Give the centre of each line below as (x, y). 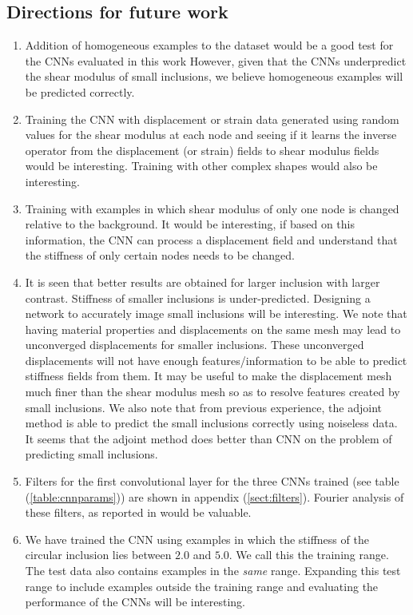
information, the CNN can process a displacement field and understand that (211, 239)
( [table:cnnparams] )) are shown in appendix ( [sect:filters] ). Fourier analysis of (214, 496)
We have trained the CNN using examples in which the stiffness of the (197, 539)
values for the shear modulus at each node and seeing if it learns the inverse (211, 135)
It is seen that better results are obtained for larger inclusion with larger (203, 282)
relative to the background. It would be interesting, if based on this (190, 224)
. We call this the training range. (309, 555)
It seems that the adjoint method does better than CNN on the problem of (208, 438)
